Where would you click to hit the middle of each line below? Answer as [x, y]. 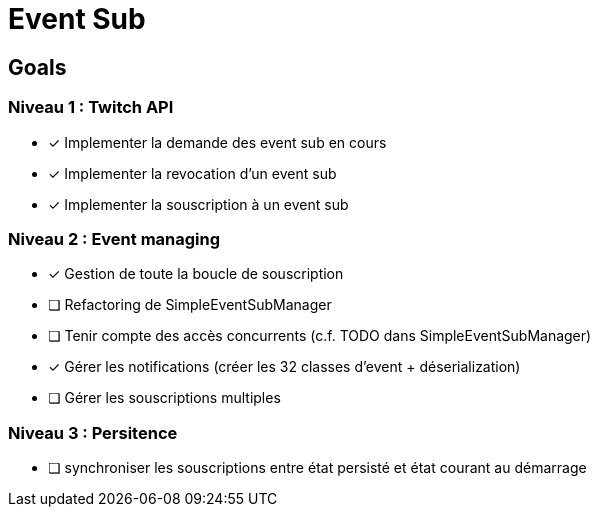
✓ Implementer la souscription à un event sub [198, 204]
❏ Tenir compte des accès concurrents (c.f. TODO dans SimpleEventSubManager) [320, 336]
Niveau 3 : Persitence [93, 432]
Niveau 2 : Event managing [114, 238]
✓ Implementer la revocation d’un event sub [192, 173]
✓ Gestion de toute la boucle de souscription [196, 274]
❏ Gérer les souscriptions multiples [164, 398]
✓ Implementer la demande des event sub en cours [217, 142]
